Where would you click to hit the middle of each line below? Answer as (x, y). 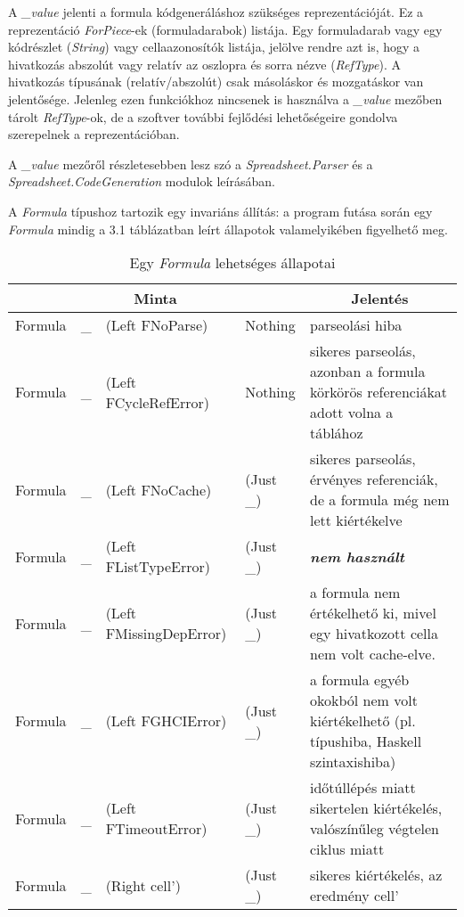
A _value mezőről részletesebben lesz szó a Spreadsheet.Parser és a (191, 164)
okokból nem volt (364, 700)
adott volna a (352, 413)
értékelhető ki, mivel (373, 613)
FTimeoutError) (156, 829)
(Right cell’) (143, 885)
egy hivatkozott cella (374, 634)
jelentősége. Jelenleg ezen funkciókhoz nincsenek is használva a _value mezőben (225, 98)
